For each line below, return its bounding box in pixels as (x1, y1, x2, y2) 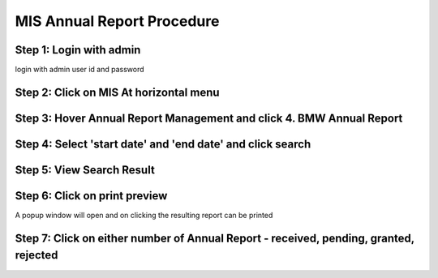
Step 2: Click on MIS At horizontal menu (15, 85, 220, 99)
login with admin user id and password (15, 65, 145, 75)
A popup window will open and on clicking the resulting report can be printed (15, 211, 273, 220)
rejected (15, 248, 58, 263)
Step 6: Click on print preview (15, 189, 168, 203)
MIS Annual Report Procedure (15, 12, 220, 30)
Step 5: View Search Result (15, 163, 156, 177)
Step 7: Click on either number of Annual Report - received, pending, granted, (15, 231, 415, 245)
